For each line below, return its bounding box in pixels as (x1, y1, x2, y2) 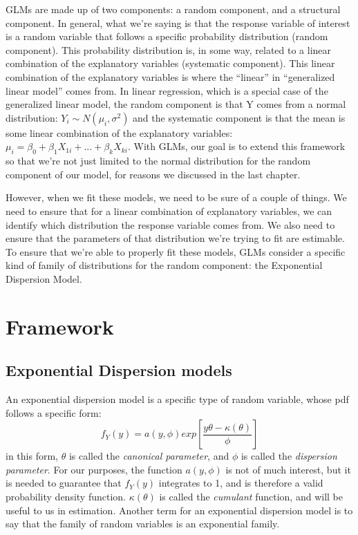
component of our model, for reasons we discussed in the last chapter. (6, 167, 301, 181)
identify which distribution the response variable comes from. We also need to (6, 217, 335, 232)
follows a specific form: (6, 405, 102, 420)
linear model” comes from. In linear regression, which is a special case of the (6, 83, 328, 97)
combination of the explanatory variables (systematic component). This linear (6, 56, 335, 71)
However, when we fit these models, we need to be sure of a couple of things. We (6, 190, 347, 205)
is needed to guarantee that (6, 476, 122, 490)
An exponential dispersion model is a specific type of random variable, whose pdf (6, 392, 349, 406)
